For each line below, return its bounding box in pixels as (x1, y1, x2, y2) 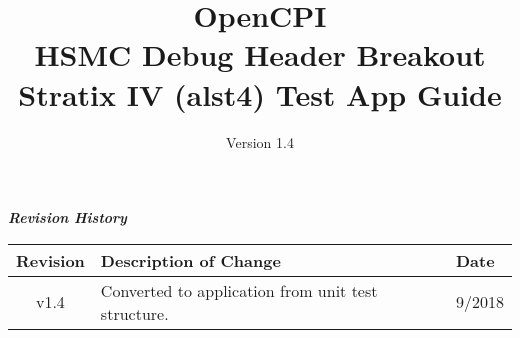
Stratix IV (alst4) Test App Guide (18, 73, 502, 114)
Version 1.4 (226, 131, 294, 152)
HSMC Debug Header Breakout (34, 34, 486, 75)
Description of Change (100, 248, 281, 272)
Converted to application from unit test (100, 278, 378, 302)
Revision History (8, 207, 127, 228)
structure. (100, 301, 169, 325)
